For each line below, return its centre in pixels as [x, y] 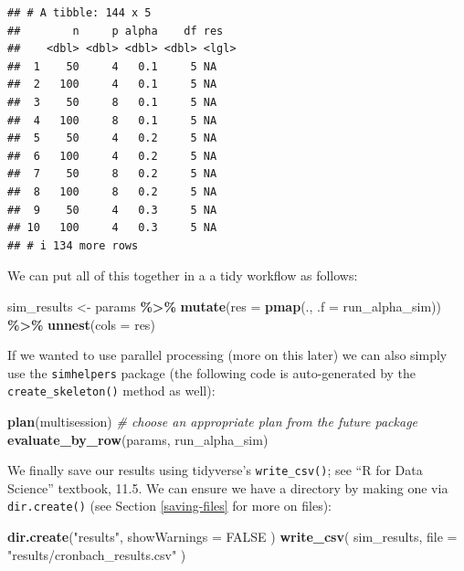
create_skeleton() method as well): [111, 391]
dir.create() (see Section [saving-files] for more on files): [169, 506]
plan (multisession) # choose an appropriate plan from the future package [213, 421]
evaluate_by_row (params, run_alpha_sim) [138, 439]
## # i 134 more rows [73, 245]
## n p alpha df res [116, 31]
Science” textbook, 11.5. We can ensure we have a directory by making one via [228, 487]
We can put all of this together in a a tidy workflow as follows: [183, 275]
